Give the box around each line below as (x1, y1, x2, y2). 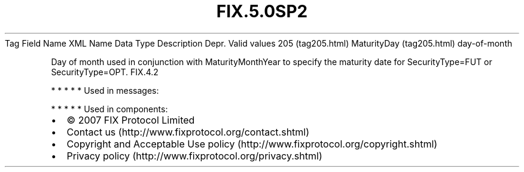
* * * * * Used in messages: (51, 85, 159, 96)
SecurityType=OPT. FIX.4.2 (51, 66, 159, 77)
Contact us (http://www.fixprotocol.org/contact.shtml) (66, 125, 310, 138)
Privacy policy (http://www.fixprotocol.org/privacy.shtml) (66, 149, 322, 162)
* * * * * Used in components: (51, 103, 168, 114)
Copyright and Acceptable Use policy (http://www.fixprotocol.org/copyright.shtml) (66, 137, 438, 150)
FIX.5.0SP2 (216, 1, 308, 21)
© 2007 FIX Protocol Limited (66, 113, 195, 126)
